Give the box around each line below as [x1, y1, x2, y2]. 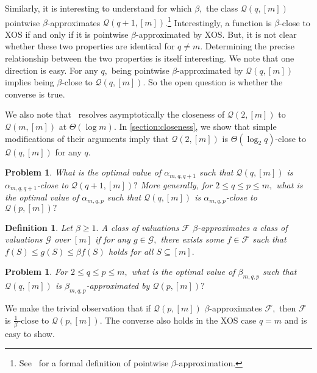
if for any [95, 233, 130, 246]
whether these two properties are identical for [5, 40, 175, 52]
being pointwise [111, 63, 169, 76]
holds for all [108, 244, 154, 257]
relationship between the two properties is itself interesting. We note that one [5, 52, 294, 65]
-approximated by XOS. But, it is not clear [136, 27, 297, 40]
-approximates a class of [198, 221, 288, 233]
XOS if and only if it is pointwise [5, 27, 129, 40]
